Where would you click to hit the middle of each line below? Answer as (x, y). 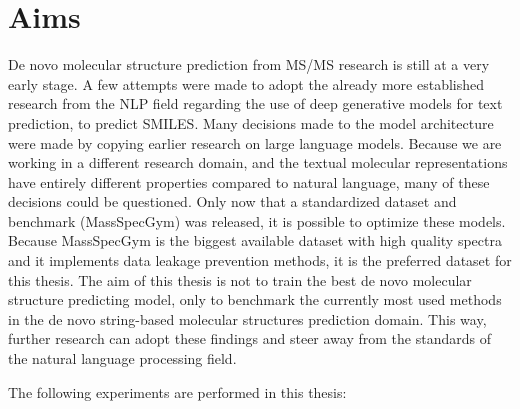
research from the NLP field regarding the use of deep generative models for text (255, 103)
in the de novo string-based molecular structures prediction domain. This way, (247, 318)
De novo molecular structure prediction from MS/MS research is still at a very (249, 64)
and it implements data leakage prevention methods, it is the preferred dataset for (260, 260)
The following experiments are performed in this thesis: (177, 391)
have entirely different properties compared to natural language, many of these (249, 181)
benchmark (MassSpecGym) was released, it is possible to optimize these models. (257, 220)
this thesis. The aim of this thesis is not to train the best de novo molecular (240, 279)
